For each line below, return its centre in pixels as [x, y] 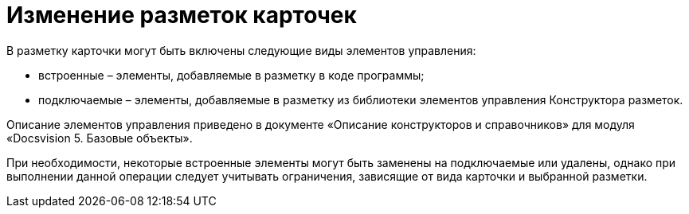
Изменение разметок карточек [182, 15]
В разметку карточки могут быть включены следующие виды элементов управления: [241, 50]
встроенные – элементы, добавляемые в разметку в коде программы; [231, 75]
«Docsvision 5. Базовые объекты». [100, 138]
